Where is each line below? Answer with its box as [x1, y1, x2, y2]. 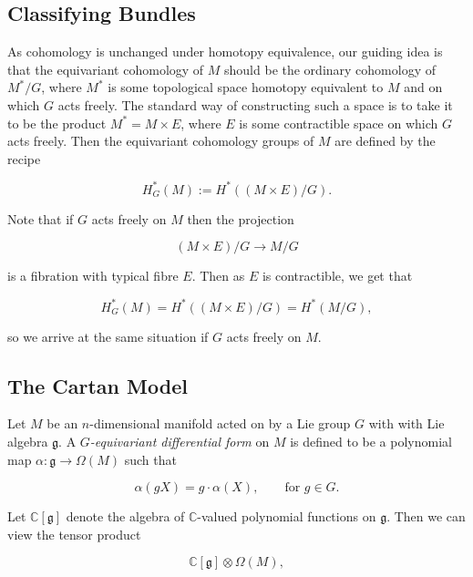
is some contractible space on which [239, 113, 438, 132]
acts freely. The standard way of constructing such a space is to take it [57, 95, 453, 114]
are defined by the [334, 131, 436, 150]
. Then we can [386, 507, 466, 526]
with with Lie [368, 414, 445, 433]
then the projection [187, 209, 294, 228]
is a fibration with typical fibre [7, 266, 179, 285]
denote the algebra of [66, 507, 185, 526]
